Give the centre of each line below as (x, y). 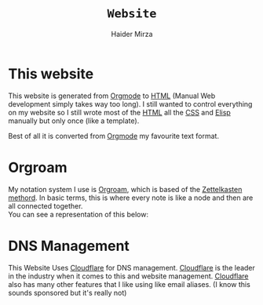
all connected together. (46, 205)
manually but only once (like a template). (74, 121)
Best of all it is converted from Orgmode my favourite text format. (114, 136)
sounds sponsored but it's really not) (68, 292)
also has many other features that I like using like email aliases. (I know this (130, 284)
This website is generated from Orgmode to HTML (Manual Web (112, 96)
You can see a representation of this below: (79, 214)
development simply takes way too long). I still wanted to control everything (130, 103)
